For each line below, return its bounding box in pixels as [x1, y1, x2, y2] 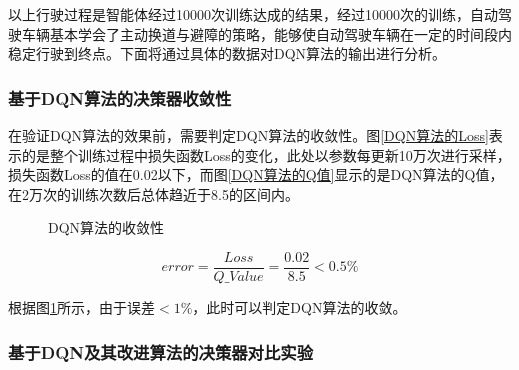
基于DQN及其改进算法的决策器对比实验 [8, 339, 314, 364]
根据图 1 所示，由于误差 [8, 297, 155, 318]
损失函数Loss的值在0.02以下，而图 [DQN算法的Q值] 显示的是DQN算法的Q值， [8, 164, 504, 185]
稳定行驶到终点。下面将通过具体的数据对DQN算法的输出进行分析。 [8, 43, 447, 64]
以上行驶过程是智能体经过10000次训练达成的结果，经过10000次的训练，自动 [8, 4, 498, 24]
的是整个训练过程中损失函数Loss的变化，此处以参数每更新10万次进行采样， [21, 144, 511, 165]
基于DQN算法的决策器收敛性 [8, 85, 232, 110]
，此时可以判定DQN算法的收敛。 [192, 297, 407, 318]
